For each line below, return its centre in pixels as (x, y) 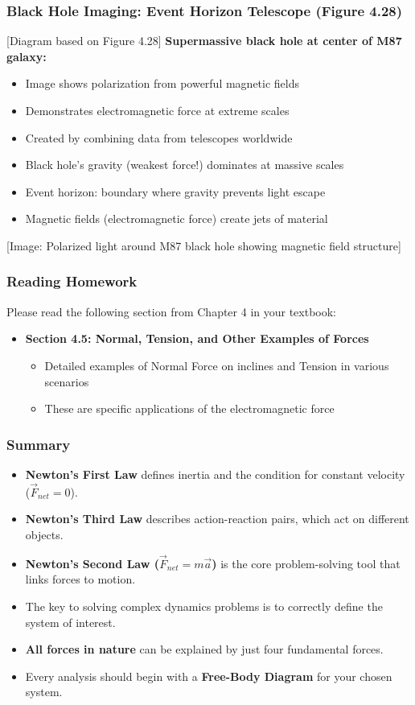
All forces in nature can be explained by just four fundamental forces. (204, 649)
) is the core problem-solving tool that (306, 563)
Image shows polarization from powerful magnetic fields (162, 83)
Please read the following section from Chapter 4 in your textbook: (172, 311)
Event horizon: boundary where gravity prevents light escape (175, 191)
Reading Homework (72, 281)
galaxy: (27, 56)
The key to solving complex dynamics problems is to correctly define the (204, 606)
